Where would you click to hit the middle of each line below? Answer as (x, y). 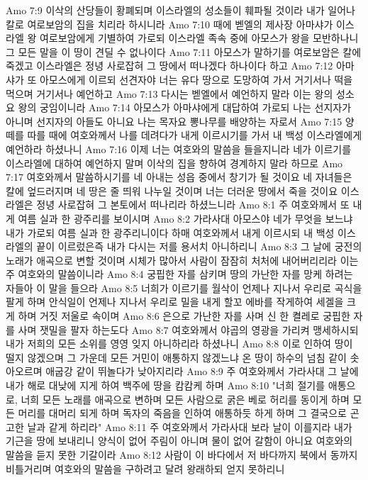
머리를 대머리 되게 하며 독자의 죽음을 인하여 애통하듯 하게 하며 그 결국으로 (182, 413)
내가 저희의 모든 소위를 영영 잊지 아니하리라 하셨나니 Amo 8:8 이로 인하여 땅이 (179, 344)
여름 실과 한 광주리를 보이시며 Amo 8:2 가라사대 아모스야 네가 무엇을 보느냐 (185, 218)
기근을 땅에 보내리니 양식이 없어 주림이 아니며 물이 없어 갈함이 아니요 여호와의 (179, 441)
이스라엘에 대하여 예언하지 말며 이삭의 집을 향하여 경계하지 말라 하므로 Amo (174, 163)
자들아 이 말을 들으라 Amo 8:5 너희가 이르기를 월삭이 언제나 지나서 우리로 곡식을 (184, 288)
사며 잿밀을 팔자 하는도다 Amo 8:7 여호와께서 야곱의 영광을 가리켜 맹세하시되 (188, 329)
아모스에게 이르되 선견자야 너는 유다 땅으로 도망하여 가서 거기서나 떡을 (196, 79)
